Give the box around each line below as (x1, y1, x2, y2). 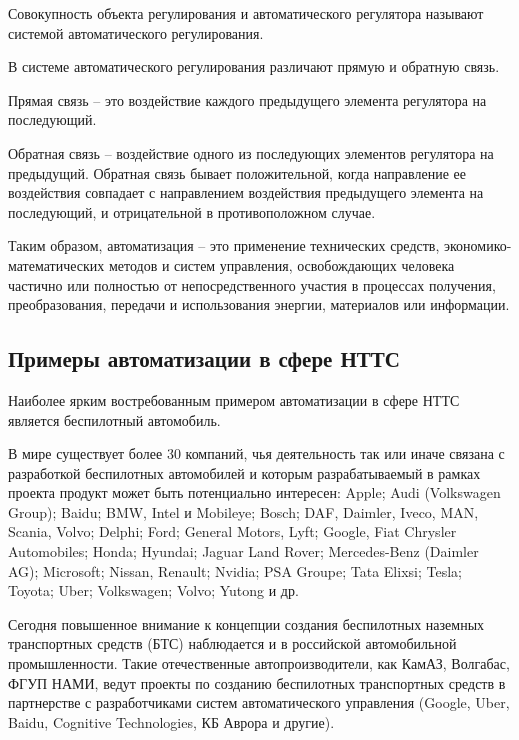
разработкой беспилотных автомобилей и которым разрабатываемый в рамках (8, 462, 481, 483)
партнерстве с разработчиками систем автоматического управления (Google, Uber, (8, 692, 510, 713)
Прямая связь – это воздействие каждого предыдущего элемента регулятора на (8, 89, 487, 110)
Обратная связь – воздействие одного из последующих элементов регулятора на (8, 142, 494, 163)
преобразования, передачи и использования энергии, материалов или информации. (8, 294, 510, 315)
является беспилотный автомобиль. (8, 409, 221, 430)
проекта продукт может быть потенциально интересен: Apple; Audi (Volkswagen (8, 482, 501, 503)
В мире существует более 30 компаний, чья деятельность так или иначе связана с (8, 443, 505, 464)
